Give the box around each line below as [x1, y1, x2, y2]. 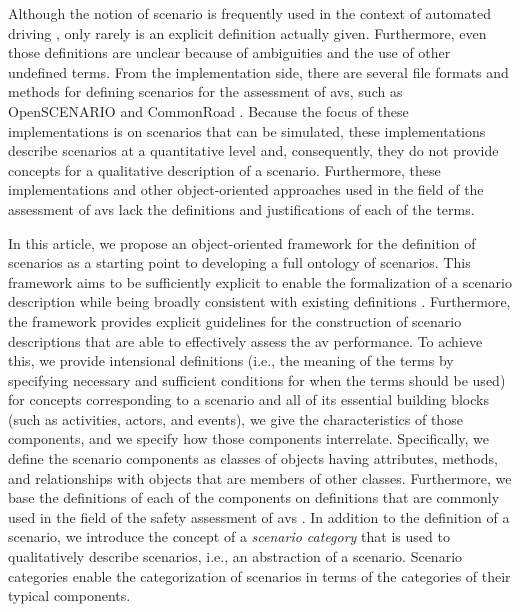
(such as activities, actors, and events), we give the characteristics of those [8, 408, 463, 429]
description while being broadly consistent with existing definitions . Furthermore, [8, 291, 511, 312]
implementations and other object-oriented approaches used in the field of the [8, 179, 484, 200]
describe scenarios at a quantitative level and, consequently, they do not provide [8, 140, 499, 161]
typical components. [8, 585, 131, 606]
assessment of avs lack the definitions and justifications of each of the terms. [8, 198, 475, 219]
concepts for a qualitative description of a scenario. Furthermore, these [8, 159, 441, 180]
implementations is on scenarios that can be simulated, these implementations [8, 120, 486, 141]
